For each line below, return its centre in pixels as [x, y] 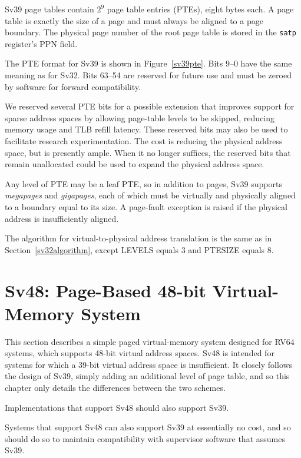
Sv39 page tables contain [49, 9]
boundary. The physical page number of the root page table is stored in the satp [150, 32]
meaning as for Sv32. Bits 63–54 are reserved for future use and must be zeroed [148, 75]
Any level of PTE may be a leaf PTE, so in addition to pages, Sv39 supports [143, 183]
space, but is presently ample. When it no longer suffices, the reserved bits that [148, 152]
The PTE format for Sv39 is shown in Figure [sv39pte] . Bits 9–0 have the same [148, 63]
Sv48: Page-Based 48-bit [105, 290]
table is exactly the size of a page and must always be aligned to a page [134, 20]
